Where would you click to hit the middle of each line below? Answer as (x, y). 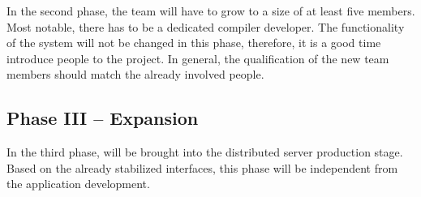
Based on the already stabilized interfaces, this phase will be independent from (202, 167)
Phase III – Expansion (103, 118)
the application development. (78, 184)
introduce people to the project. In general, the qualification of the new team (198, 58)
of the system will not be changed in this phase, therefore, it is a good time (194, 43)
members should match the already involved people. (135, 74)
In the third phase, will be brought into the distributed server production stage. (205, 152)
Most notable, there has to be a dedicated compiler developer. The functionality (206, 26)
